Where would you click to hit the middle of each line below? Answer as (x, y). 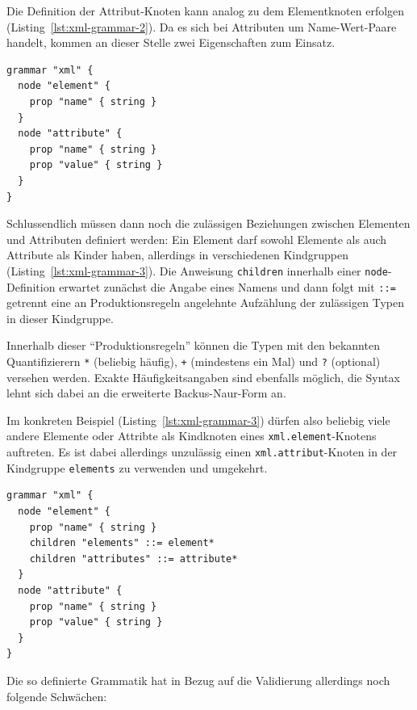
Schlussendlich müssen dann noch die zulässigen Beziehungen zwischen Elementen (208, 223)
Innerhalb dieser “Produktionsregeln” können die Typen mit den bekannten (193, 345)
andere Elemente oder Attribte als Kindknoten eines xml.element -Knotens (192, 436)
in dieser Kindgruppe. (60, 318)
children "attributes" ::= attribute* (133, 559)
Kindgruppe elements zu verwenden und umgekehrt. (137, 467)
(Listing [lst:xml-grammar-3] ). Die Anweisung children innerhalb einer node (197, 270)
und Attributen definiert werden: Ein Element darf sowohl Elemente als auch (197, 239)
